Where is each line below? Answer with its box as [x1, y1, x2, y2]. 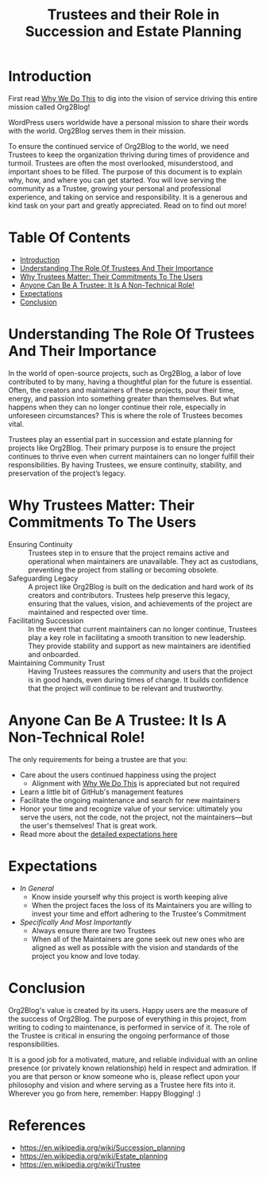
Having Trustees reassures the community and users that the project [28, 667, 253, 676]
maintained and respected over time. [28, 607, 148, 616]
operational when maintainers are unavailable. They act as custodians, [28, 556, 259, 566]
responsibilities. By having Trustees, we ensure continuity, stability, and [8, 459, 242, 469]
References [8, 1116, 86, 1134]
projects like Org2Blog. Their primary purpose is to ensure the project [8, 443, 236, 452]
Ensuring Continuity [8, 539, 73, 549]
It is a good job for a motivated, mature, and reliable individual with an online [8, 1054, 258, 1064]
